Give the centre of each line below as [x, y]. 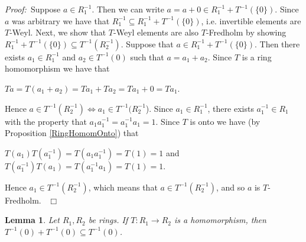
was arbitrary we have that [61, 20]
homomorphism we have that [57, 68]
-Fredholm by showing [246, 32]
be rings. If [108, 220]
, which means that [123, 187]
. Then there [277, 43]
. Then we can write [128, 9]
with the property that [46, 121]
